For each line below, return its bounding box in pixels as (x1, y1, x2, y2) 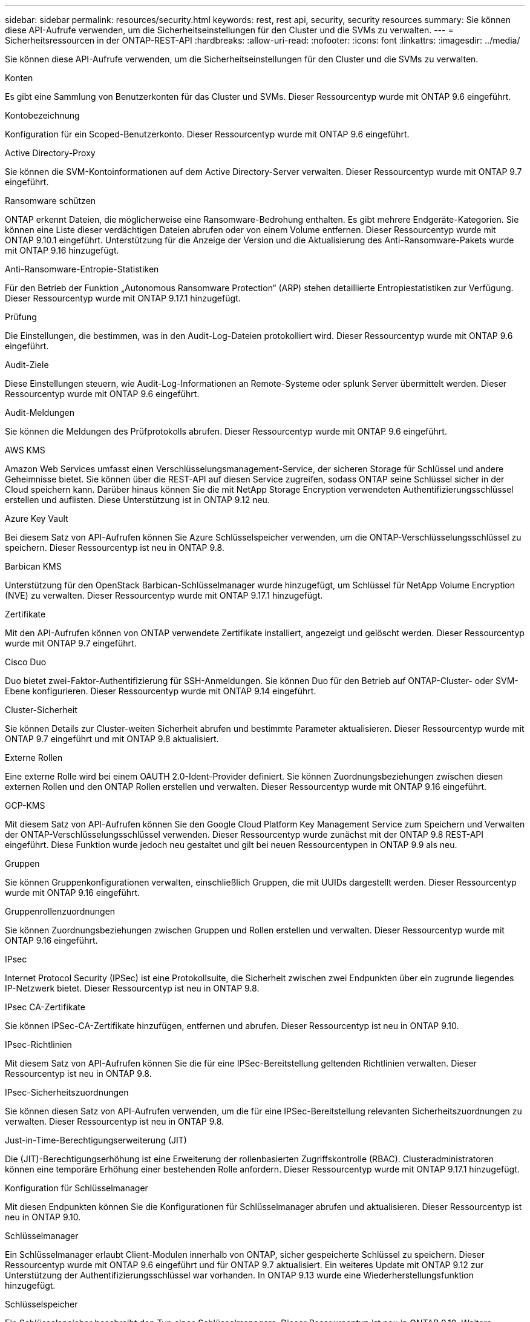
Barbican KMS (5, 561, 62, 571)
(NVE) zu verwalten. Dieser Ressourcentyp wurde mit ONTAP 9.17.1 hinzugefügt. (5, 590, 323, 600)
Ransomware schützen (5, 196, 96, 206)
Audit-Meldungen (5, 407, 74, 418)
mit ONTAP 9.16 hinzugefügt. (5, 245, 119, 255)
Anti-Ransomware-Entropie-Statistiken (5, 264, 159, 274)
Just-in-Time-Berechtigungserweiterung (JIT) (5, 1135, 187, 1145)
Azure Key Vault (5, 513, 68, 524)
